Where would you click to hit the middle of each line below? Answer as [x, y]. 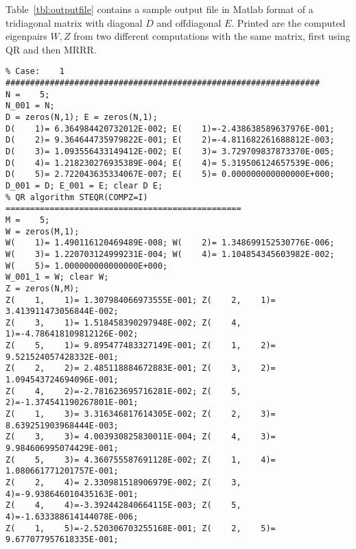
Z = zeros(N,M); [43, 288]
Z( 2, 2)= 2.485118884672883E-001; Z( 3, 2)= [141, 368]
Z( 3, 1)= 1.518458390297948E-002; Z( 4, [123, 322]
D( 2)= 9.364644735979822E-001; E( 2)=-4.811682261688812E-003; [170, 140]
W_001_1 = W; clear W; [57, 277]
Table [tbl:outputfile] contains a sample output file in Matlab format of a [159, 9]
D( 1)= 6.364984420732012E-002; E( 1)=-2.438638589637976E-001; [170, 129]
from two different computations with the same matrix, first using [212, 36]
